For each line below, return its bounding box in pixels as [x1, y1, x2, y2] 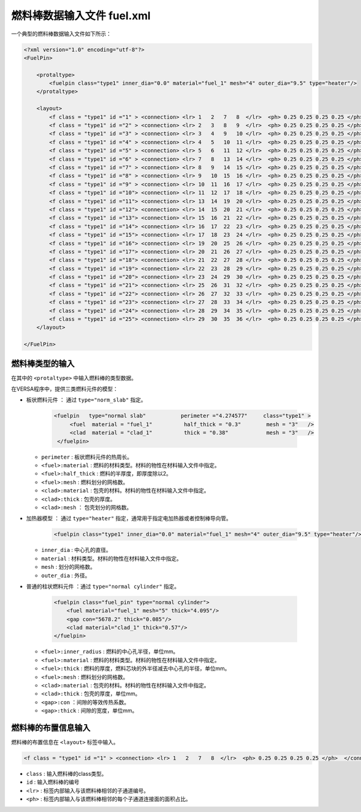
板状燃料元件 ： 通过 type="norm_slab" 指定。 [26, 396, 147, 403]
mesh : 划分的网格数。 [41, 563, 96, 571]
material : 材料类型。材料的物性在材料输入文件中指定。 [41, 554, 182, 562]
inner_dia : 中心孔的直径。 [41, 547, 111, 554]
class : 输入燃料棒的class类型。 [26, 770, 108, 778]
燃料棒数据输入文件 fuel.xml [11, 9, 151, 22]
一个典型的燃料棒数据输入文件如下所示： [11, 30, 111, 37]
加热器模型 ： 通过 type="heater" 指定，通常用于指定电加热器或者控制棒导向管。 [26, 515, 232, 522]
